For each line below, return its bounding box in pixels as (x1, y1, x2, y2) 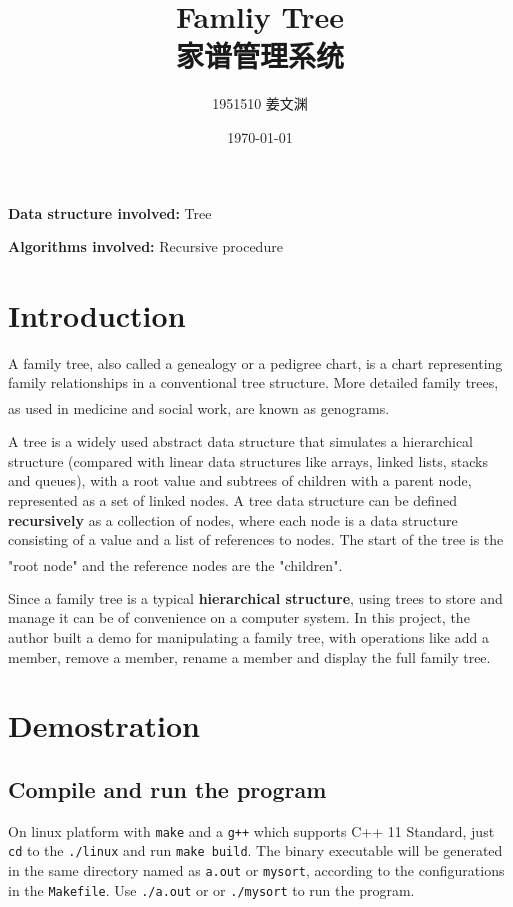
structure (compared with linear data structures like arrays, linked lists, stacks (8, 450, 489, 471)
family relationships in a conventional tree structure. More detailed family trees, (8, 372, 499, 393)
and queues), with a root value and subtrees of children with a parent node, (8, 470, 472, 491)
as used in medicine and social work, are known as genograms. (8, 397, 390, 418)
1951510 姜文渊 (212, 93, 308, 114)
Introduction (8, 294, 186, 335)
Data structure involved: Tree (8, 202, 212, 223)
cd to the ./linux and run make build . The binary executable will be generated (8, 840, 503, 861)
